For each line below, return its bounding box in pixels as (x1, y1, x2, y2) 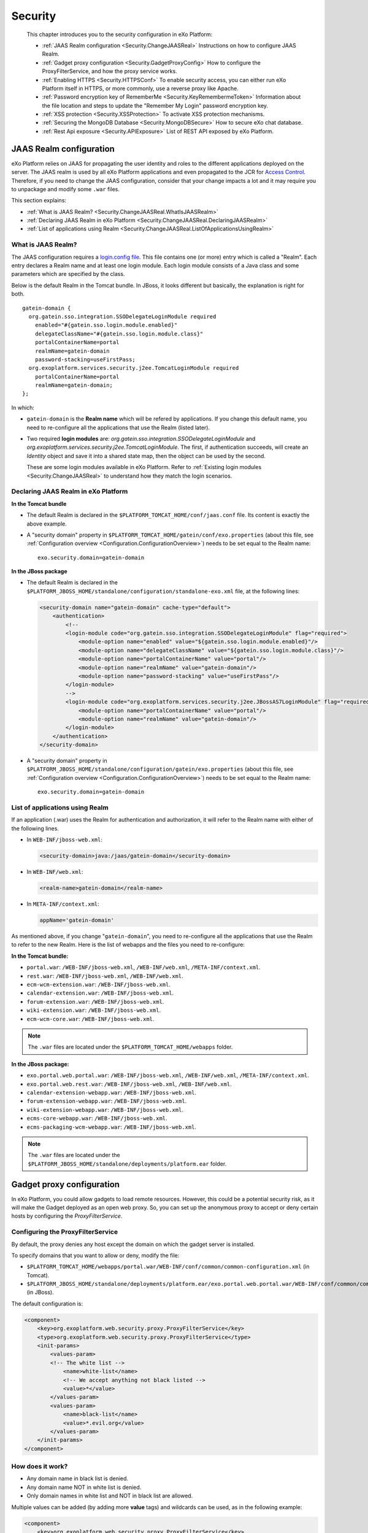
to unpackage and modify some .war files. (11, 185, 120, 193)
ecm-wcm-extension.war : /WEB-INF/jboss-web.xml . (26, 981, 171, 988)
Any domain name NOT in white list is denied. (26, 1483, 142, 1491)
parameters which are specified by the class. (11, 270, 125, 278)
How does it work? (11, 1462, 68, 1471)
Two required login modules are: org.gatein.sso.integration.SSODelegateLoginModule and (26, 435, 256, 443)
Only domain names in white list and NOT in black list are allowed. (26, 1492, 193, 1499)
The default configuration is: (11, 1300, 83, 1307)
